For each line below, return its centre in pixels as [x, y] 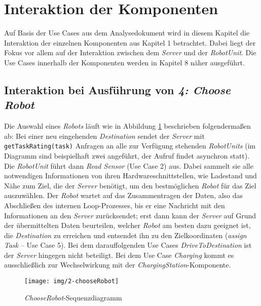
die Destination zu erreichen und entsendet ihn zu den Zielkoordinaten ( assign [125, 235]
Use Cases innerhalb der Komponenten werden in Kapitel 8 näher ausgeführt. [124, 62]
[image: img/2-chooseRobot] [72, 281]
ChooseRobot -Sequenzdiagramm [73, 297]
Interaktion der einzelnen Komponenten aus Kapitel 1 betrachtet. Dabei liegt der [130, 42]
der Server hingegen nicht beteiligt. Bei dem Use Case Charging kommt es [119, 255]
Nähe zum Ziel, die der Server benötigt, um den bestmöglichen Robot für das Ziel [130, 185]
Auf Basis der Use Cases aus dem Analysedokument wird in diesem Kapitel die [127, 33]
